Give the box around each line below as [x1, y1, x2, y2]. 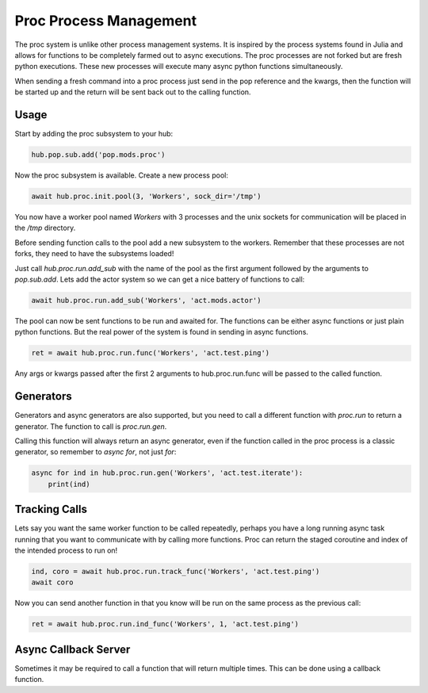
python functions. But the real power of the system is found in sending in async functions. [14, 327, 309, 337]
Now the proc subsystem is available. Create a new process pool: [14, 170, 229, 180]
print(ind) [48, 480, 90, 488]
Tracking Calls [14, 503, 87, 516]
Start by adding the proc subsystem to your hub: [14, 129, 174, 139]
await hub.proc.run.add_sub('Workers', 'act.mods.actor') [31, 296, 262, 304]
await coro [31, 578, 74, 587]
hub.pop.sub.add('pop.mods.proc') [31, 151, 166, 159]
